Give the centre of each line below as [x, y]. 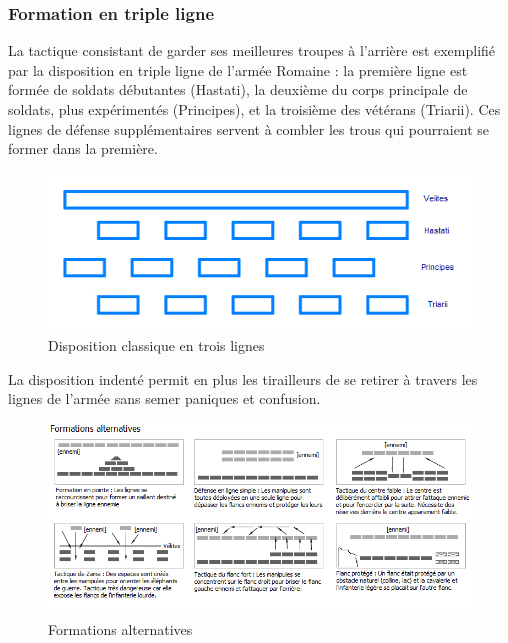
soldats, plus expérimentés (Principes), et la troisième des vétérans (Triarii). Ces [254, 109]
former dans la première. [83, 148]
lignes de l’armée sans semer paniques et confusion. [164, 398]
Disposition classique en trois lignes [156, 344]
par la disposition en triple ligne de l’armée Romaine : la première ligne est [238, 69]
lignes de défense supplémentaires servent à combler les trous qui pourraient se [249, 128]
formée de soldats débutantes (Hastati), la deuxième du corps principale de [238, 89]
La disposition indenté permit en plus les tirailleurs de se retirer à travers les [243, 378]
